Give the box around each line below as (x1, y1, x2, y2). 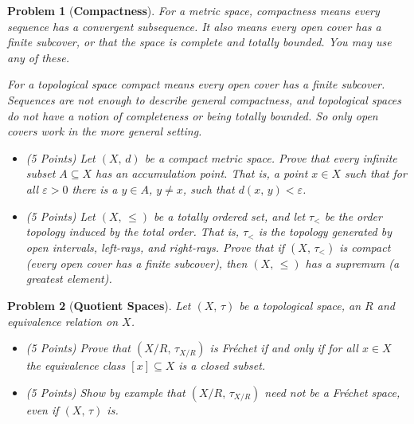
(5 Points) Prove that (25, 340, 131, 356)
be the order (324, 207, 382, 224)
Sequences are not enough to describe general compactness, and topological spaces (7, 91, 402, 108)
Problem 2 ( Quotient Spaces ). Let (7, 296, 191, 313)
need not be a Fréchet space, (264, 383, 400, 400)
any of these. (7, 49, 70, 65)
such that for (345, 165, 407, 182)
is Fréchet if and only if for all (209, 340, 358, 356)
